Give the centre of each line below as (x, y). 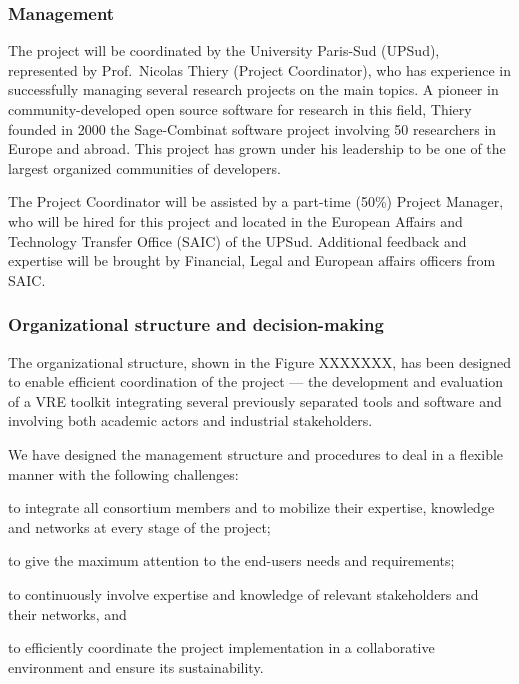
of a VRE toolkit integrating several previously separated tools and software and (255, 400)
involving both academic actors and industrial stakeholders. (190, 420)
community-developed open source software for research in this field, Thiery (240, 109)
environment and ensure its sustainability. (136, 666)
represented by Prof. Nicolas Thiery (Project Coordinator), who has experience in (260, 69)
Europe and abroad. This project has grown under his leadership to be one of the (257, 148)
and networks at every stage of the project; (139, 526)
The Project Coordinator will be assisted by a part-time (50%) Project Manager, (256, 201)
